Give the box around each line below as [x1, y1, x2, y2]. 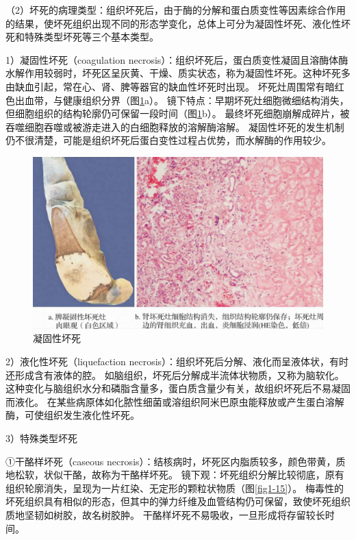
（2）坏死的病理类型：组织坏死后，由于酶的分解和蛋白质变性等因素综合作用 [5, 3, 346, 16]
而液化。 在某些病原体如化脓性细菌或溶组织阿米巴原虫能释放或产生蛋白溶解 [5, 394, 344, 408]
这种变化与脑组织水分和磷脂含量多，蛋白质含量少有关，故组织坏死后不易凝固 [5, 381, 351, 395]
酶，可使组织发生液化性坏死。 [5, 408, 140, 422]
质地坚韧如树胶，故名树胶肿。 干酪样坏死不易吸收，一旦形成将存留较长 [5, 507, 325, 521]
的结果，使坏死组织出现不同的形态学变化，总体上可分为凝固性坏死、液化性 [5, 16, 341, 30]
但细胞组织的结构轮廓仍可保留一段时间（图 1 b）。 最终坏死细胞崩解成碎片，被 [5, 106, 350, 121]
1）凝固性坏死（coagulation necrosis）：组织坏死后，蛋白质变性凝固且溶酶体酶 [5, 52, 348, 66]
